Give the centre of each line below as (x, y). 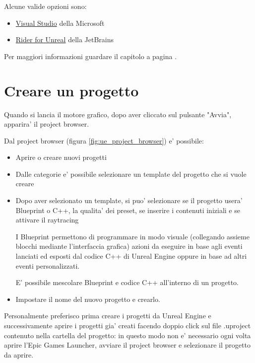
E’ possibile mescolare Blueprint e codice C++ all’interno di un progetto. (127, 282)
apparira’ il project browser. (47, 124)
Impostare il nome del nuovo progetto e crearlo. (88, 299)
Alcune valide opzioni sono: (45, 6)
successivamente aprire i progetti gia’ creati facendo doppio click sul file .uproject (127, 325)
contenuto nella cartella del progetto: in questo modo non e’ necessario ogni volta (127, 335)
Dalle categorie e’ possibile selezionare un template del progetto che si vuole (131, 174)
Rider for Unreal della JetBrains (65, 39)
